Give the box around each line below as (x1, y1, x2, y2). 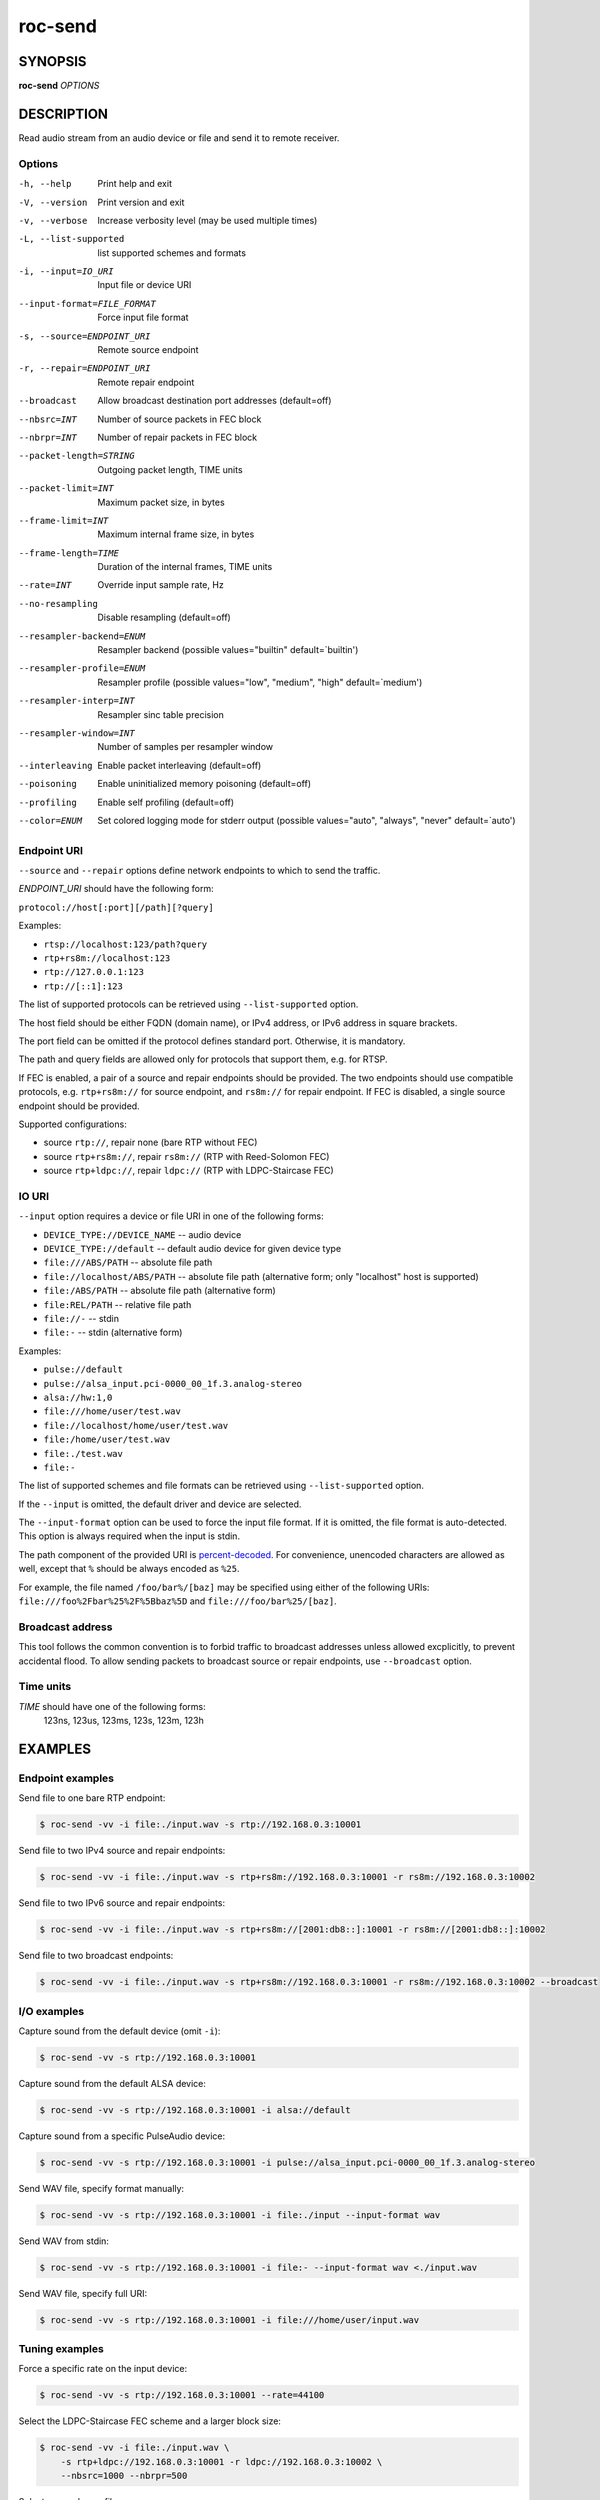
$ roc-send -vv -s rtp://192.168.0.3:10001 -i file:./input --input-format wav (39, 2209, 441, 2220)
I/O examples (18, 2004, 85, 2018)
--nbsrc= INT (18, 413, 77, 425)
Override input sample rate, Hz (97, 579, 224, 591)
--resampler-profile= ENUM (18, 663, 146, 674)
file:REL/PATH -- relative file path (43, 1298, 192, 1310)
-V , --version (18, 196, 88, 208)
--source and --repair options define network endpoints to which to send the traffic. (18, 865, 381, 877)
